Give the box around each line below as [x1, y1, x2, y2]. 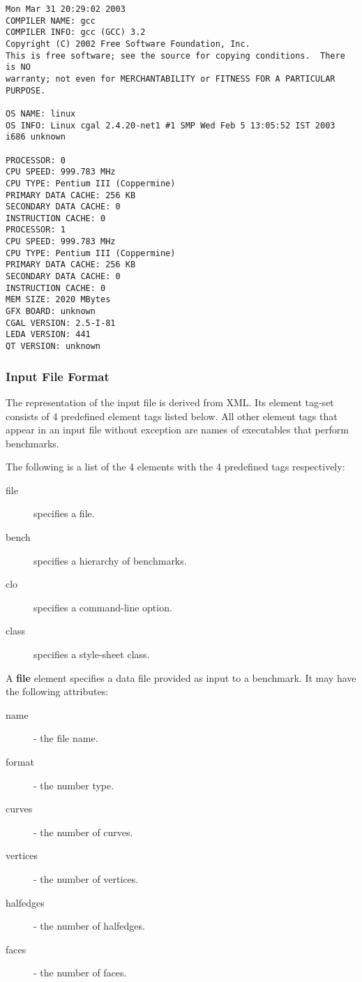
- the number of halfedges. [33, 918, 145, 933]
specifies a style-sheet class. [33, 647, 150, 662]
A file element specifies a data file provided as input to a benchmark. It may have [6, 670, 356, 685]
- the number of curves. [33, 824, 133, 839]
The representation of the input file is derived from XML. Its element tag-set [6, 394, 334, 409]
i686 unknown [6, 132, 66, 142]
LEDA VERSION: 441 [6, 329, 91, 340]
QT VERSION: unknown [6, 341, 101, 352]
